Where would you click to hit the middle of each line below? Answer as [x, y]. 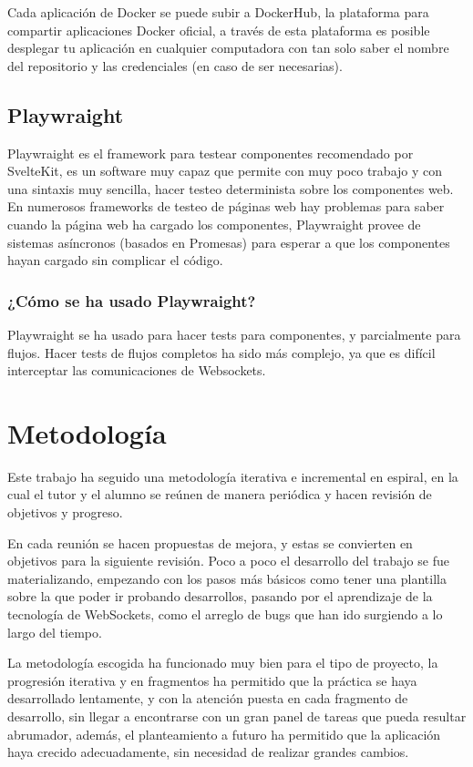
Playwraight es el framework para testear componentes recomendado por [211, 153]
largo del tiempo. [55, 632]
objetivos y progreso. [65, 512]
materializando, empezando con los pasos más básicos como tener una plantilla [227, 578]
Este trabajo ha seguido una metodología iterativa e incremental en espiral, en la [233, 476]
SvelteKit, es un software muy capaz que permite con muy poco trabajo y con [225, 171]
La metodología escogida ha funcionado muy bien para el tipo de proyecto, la [223, 663]
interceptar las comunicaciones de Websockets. [137, 370]
